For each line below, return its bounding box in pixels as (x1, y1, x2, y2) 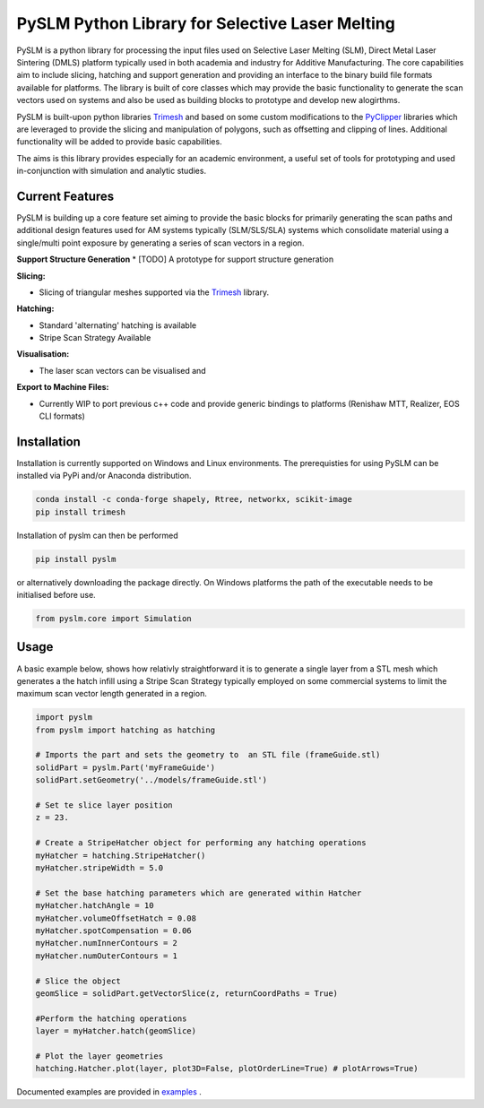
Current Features (16, 188, 115, 203)
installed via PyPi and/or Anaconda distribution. (16, 471, 192, 481)
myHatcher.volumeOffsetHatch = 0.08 (35, 913, 197, 923)
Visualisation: (16, 349, 70, 359)
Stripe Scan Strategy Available (39, 333, 151, 343)
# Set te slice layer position (35, 801, 174, 810)
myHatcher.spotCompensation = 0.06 (35, 925, 192, 936)
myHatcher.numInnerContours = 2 (35, 938, 178, 948)
